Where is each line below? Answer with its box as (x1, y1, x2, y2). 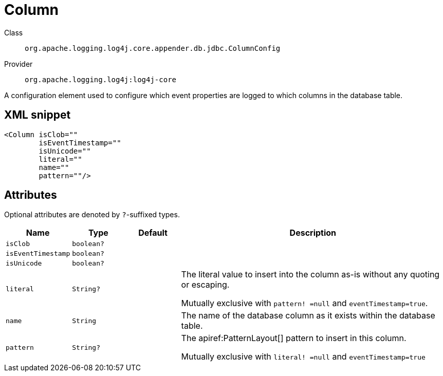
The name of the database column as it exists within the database (181, 310, 435, 321)
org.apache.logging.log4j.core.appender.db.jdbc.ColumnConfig (25, 44, 281, 52)
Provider (4, 59, 33, 68)
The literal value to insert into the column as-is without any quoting (181, 269, 440, 280)
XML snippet (4, 108, 71, 122)
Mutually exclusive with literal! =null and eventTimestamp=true (181, 351, 426, 362)
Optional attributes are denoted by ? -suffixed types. (4, 210, 180, 219)
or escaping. (181, 279, 230, 290)
